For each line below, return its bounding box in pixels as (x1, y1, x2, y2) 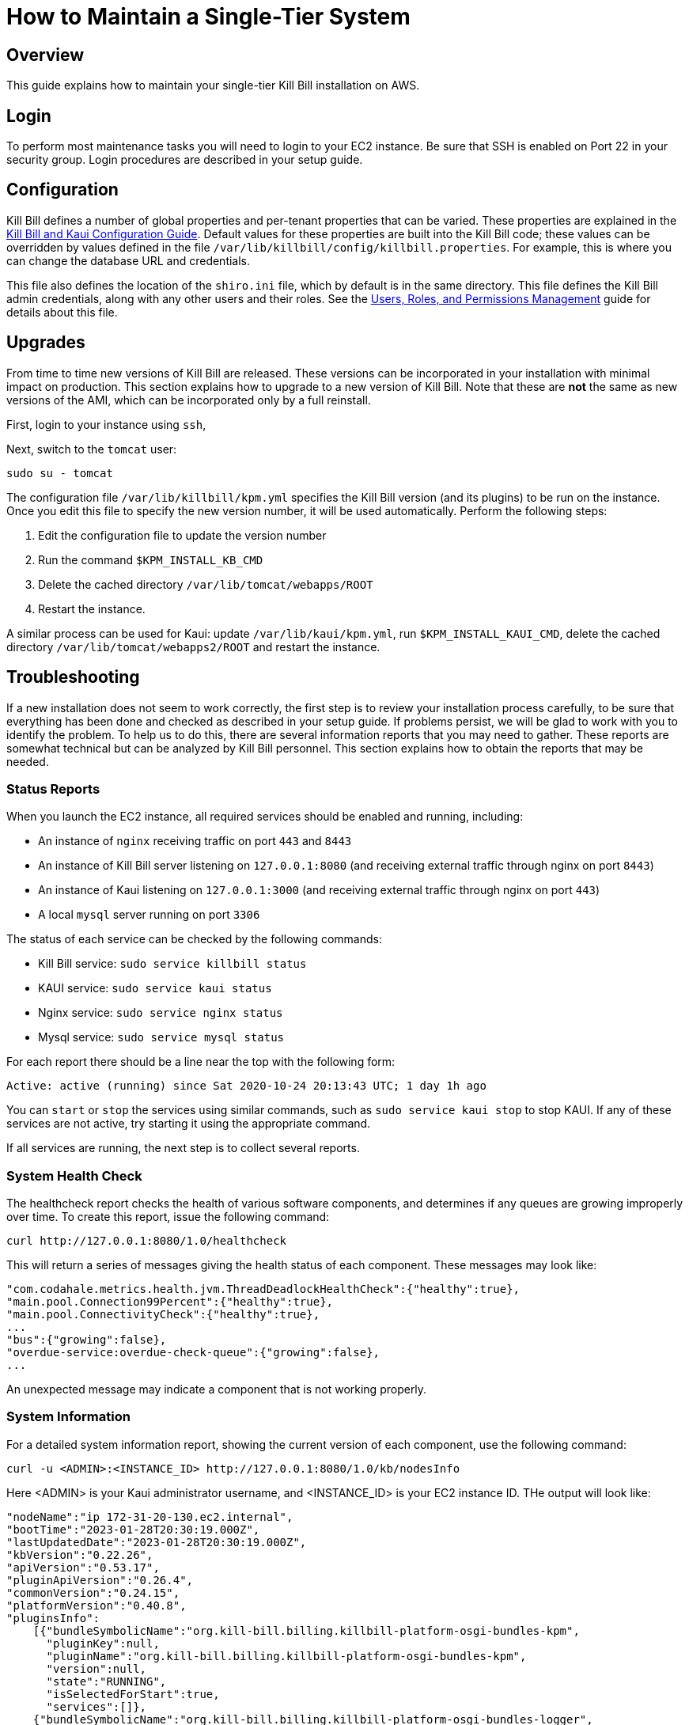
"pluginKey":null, (46, 1636, 160, 1650)
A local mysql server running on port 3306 (38, 908, 260, 922)
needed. (6, 754, 49, 768)
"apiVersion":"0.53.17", (6, 1560, 160, 1574)
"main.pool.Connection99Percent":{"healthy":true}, (6, 1295, 334, 1309)
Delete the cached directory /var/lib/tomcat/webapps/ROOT (38, 577, 373, 591)
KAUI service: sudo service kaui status (38, 981, 272, 995)
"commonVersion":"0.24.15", (6, 1586, 180, 1599)
